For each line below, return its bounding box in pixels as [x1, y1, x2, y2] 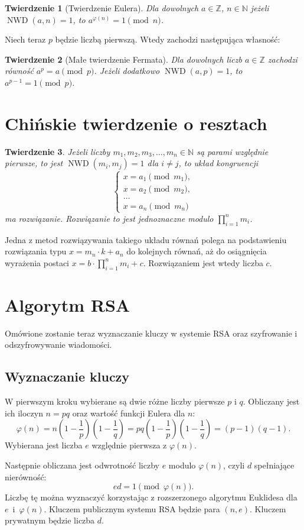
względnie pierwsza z [91, 439, 167, 451]
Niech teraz [5, 33, 46, 46]
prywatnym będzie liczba [5, 514, 95, 526]
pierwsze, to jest [5, 157, 63, 169]
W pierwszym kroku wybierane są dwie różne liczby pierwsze [5, 395, 225, 408]
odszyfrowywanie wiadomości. [5, 338, 112, 351]
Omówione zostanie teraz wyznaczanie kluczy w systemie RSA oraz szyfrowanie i [5, 327, 298, 339]
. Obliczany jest [243, 395, 300, 408]
